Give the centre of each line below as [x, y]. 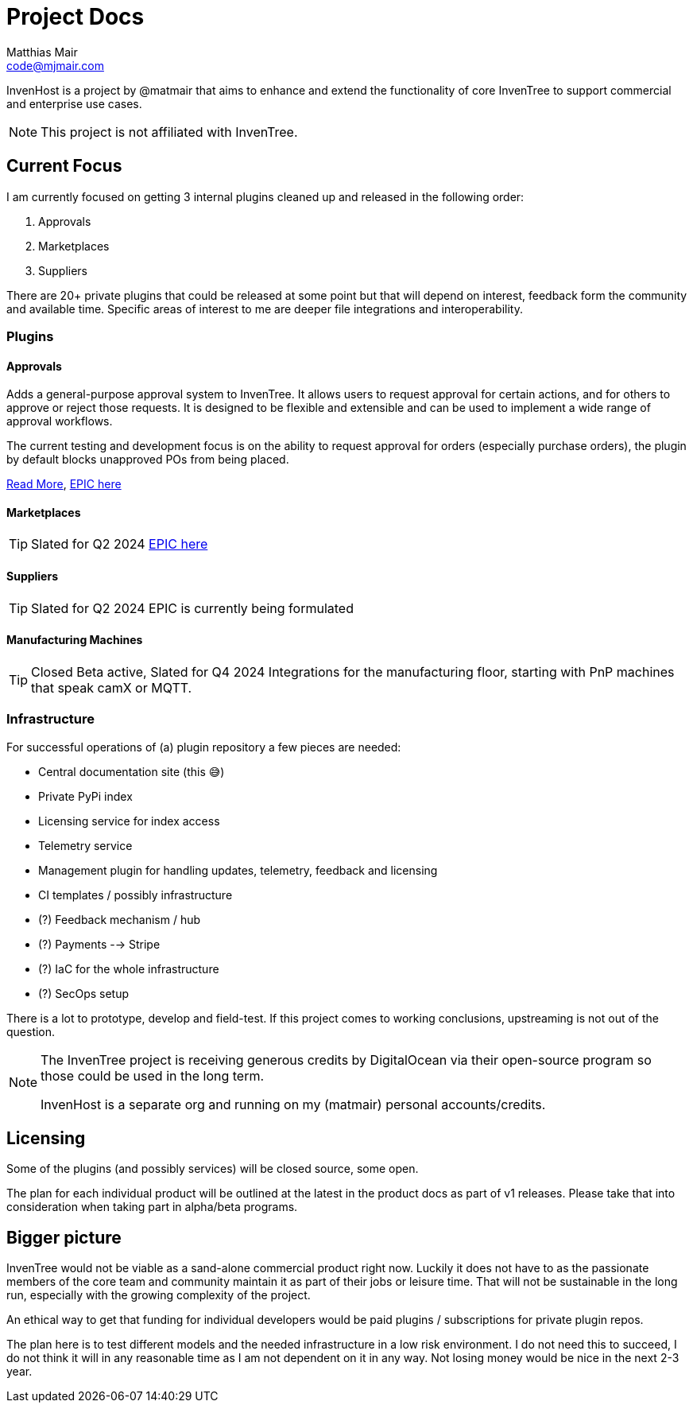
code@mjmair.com [55, 65]
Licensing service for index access [129, 821]
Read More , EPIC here [64, 484]
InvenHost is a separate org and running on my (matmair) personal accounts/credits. [293, 1104]
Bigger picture [64, 1237]
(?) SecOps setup [84, 993]
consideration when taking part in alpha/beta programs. [152, 1207]
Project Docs [75, 17]
